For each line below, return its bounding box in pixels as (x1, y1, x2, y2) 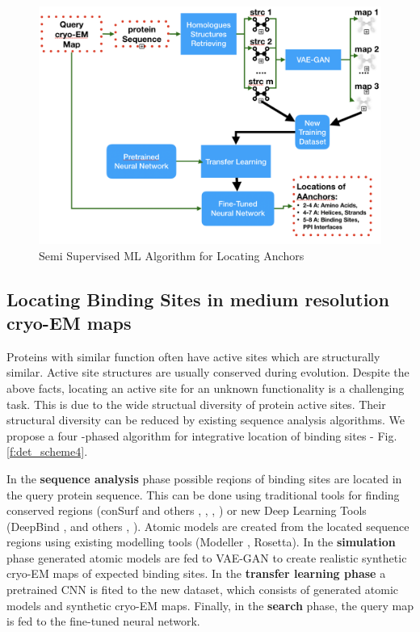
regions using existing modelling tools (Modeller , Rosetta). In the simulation (6, 533, 396, 550)
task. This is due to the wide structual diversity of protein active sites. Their (6, 395, 386, 412)
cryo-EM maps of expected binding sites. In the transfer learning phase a (6, 565, 386, 582)
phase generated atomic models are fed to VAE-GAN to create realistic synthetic (6, 549, 407, 566)
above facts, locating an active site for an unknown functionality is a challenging (6, 379, 405, 396)
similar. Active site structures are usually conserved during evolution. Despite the (6, 364, 409, 381)
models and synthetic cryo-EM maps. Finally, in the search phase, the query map (6, 596, 414, 613)
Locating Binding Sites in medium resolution (6, 286, 389, 311)
